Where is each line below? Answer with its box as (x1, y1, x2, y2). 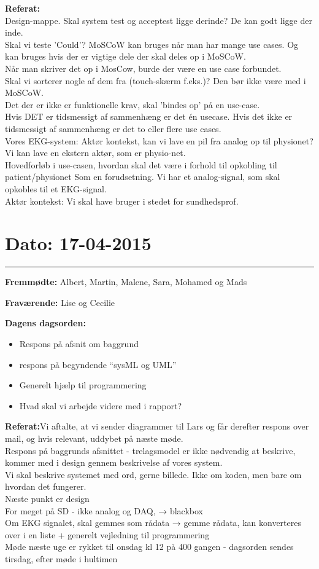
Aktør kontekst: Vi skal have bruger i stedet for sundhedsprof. (5, 194, 239, 207)
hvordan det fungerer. (5, 480, 86, 493)
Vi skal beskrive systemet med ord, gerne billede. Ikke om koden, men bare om (5, 468, 302, 481)
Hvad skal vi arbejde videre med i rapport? (19, 399, 182, 412)
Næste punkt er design (5, 492, 90, 504)
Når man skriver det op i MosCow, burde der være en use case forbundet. (5, 61, 282, 74)
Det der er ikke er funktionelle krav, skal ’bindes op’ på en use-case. (5, 98, 260, 111)
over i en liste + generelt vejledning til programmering (5, 528, 210, 541)
